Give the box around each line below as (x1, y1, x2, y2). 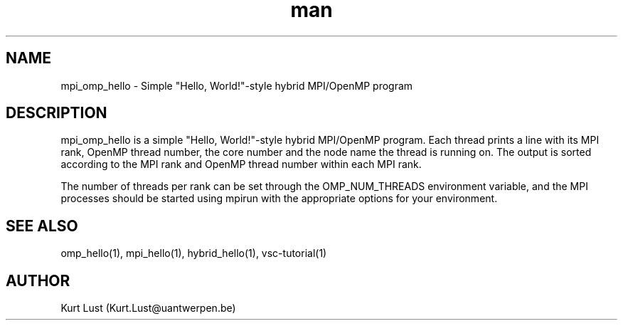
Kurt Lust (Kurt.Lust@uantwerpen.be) (60, 302, 236, 315)
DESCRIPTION (6, 104, 107, 122)
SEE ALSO (6, 216, 78, 235)
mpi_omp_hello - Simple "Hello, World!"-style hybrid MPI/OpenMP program (60, 79, 413, 92)
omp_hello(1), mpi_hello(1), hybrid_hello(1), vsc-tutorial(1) (60, 247, 327, 260)
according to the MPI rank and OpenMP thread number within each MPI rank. (60, 158, 422, 171)
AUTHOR (6, 271, 70, 290)
